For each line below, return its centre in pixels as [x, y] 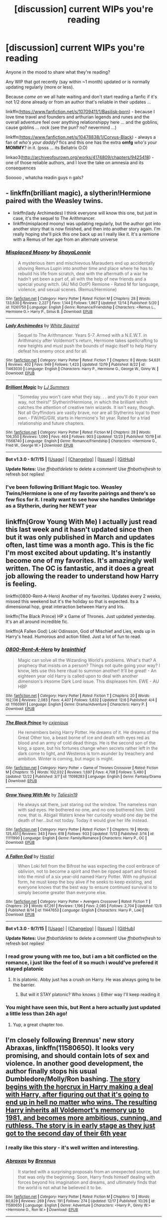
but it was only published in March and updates [80, 538]
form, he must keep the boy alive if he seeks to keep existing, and [85, 882]
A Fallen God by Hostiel [30, 856]
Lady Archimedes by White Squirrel [43, 326]
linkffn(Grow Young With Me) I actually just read [81, 522]
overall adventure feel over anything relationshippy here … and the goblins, [82, 122]
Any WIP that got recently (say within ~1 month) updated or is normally [78, 82]
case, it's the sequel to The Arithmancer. [54, 218]
